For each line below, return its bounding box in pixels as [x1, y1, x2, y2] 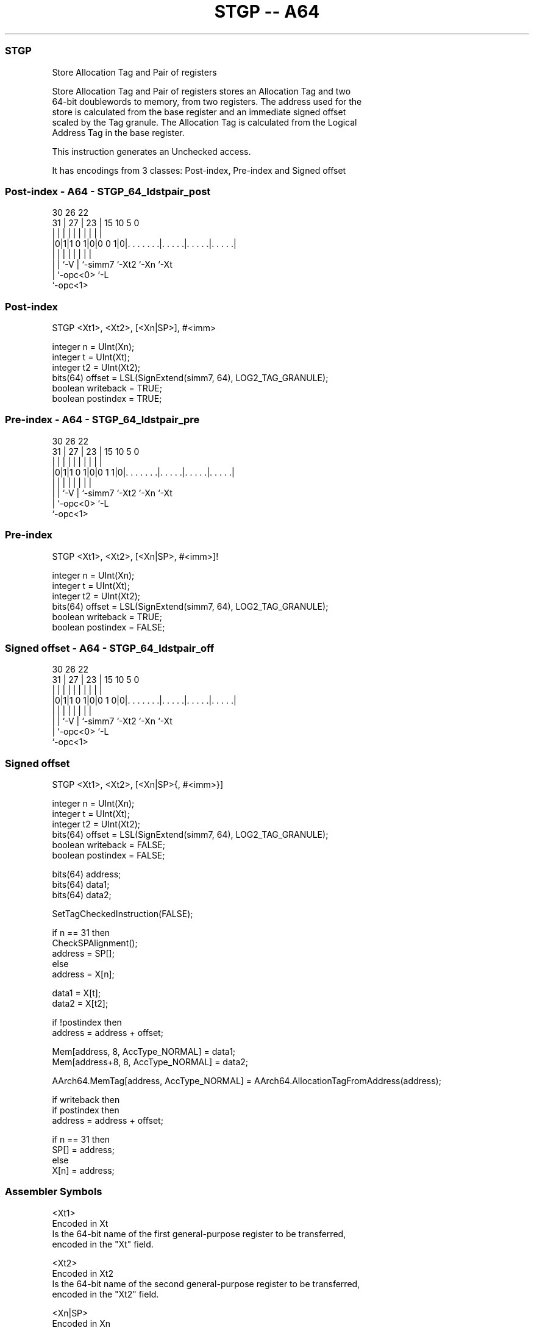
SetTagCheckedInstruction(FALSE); [52, 909, 193, 919]
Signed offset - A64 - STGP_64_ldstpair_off [5, 641, 215, 654]
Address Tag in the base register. [52, 127, 185, 138]
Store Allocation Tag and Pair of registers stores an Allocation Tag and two [52, 85, 351, 96]
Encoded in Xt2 [52, 1268, 113, 1279]
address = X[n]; [52, 969, 115, 979]
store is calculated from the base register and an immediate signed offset [52, 106, 346, 117]
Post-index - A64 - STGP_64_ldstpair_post [5, 185, 211, 198]
